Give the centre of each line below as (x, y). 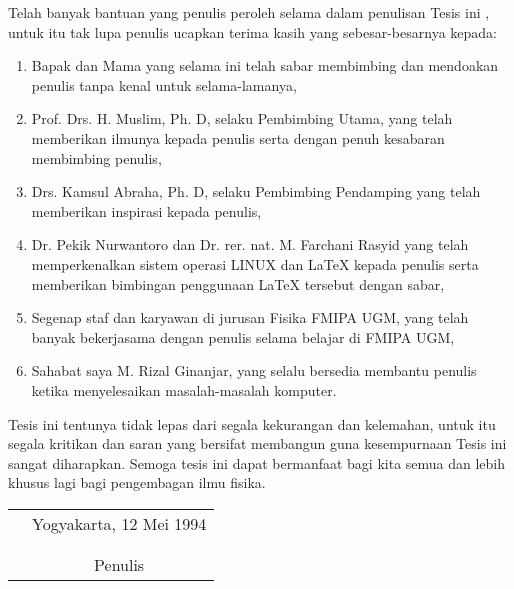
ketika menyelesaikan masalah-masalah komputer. (184, 389)
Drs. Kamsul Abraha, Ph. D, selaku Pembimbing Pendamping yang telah (256, 191)
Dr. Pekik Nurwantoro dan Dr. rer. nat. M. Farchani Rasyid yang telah (250, 244)
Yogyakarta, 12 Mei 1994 (119, 523)
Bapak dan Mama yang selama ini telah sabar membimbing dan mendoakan (265, 65)
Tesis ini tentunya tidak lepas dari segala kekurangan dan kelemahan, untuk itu (252, 423)
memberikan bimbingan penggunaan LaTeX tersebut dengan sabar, (238, 283)
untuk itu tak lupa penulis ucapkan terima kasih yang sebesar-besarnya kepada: (252, 31)
